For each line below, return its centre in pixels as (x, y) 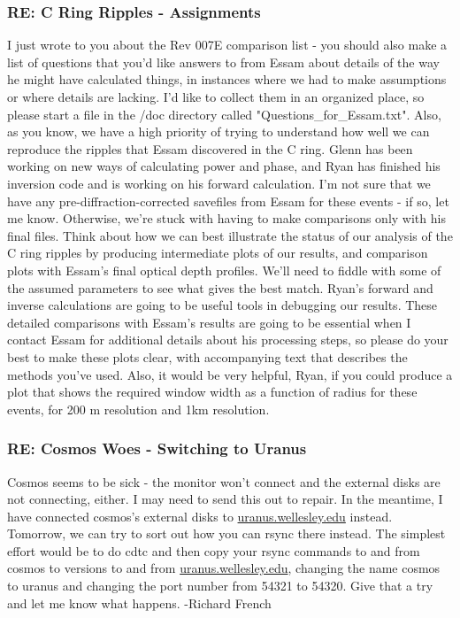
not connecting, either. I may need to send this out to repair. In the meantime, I (225, 499)
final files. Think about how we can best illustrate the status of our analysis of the (230, 235)
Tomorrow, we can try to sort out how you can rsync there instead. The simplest (226, 533)
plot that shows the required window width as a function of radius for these (212, 392)
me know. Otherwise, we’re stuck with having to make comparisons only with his (226, 218)
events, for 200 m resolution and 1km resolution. (138, 409)
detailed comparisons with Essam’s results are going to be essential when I (209, 322)
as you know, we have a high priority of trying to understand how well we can (218, 131)
